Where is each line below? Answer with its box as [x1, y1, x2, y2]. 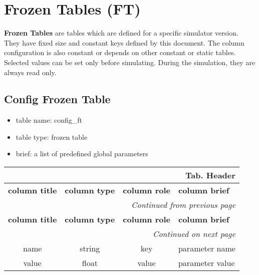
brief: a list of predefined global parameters [16, 148, 148, 159]
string [80, 242, 100, 254]
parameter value [178, 257, 235, 269]
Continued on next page [152, 228, 235, 240]
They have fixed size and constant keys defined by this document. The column [4, 37, 244, 48]
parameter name [178, 242, 235, 254]
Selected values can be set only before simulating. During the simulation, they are [4, 57, 255, 67]
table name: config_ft [16, 115, 83, 125]
